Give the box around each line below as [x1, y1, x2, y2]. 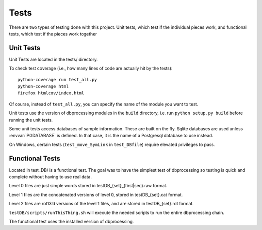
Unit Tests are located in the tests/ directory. [9, 56, 98, 62]
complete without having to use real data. [9, 174, 92, 180]
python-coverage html [17, 84, 69, 89]
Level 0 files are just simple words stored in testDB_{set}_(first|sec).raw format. [9, 183, 167, 189]
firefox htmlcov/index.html [17, 90, 84, 96]
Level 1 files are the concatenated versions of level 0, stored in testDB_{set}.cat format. [9, 192, 183, 197]
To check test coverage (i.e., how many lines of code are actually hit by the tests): [9, 66, 173, 71]
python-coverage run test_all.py [17, 77, 97, 82]
